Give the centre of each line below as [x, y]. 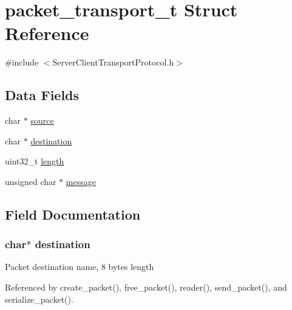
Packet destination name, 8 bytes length [80, 267]
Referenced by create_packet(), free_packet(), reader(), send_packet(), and [146, 287]
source [42, 120]
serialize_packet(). [39, 299]
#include [22, 62]
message [81, 181]
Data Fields [42, 95]
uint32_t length [35, 161]
